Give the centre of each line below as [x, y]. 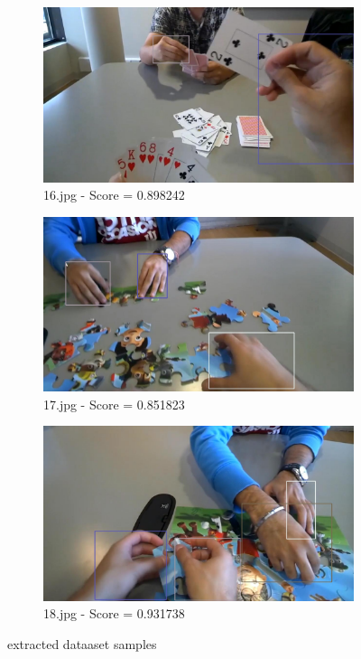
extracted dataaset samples [82, 644]
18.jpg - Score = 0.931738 [114, 613]
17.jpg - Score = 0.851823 [114, 404]
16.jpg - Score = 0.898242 [114, 195]
